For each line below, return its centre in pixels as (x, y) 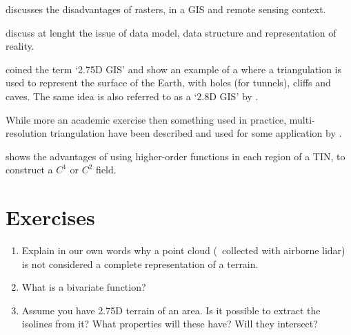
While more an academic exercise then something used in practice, (146, 119)
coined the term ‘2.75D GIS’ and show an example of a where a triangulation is (174, 69)
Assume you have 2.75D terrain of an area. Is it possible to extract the (171, 310)
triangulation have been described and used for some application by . (196, 133)
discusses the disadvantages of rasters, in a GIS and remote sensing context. (166, 9)
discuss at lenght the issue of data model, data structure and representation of (171, 32)
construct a (29, 170)
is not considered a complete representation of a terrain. (140, 264)
